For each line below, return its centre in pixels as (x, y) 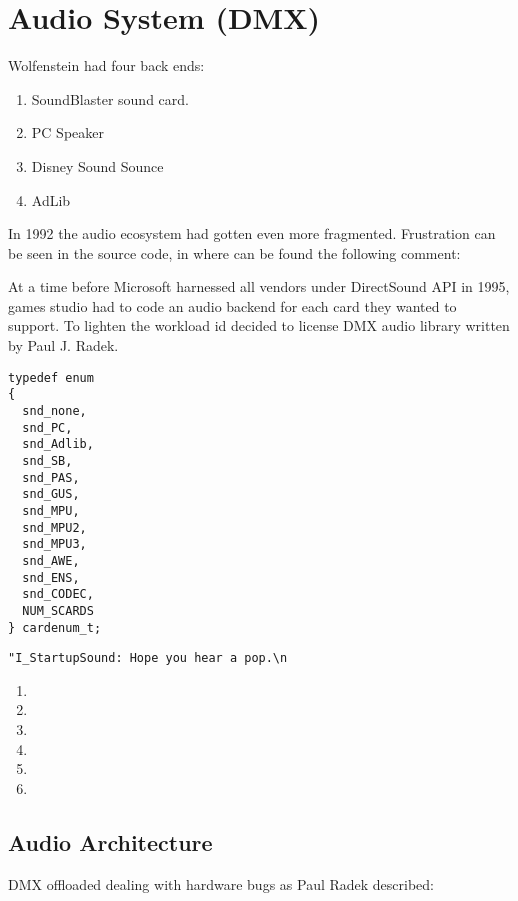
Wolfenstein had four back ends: (106, 65)
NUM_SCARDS (58, 610)
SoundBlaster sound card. (110, 98)
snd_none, (54, 410)
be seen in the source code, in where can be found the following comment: (234, 252)
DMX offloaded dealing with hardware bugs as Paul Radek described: (221, 883)
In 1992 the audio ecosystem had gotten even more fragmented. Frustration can (252, 233)
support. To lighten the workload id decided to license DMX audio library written (259, 325)
